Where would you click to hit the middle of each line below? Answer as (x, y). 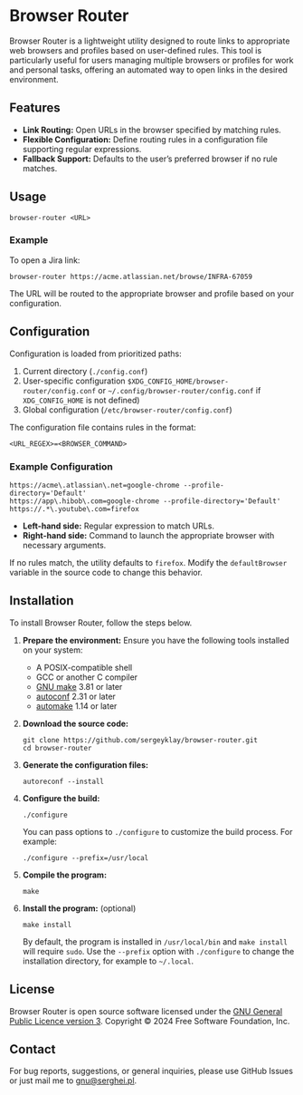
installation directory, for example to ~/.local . (108, 961)
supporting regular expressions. (82, 149)
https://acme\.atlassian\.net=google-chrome (95, 485)
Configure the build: (61, 798)
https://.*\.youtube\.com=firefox (75, 509)
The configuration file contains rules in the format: (103, 427)
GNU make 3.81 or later (79, 686)
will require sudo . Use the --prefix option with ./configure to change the (158, 951)
